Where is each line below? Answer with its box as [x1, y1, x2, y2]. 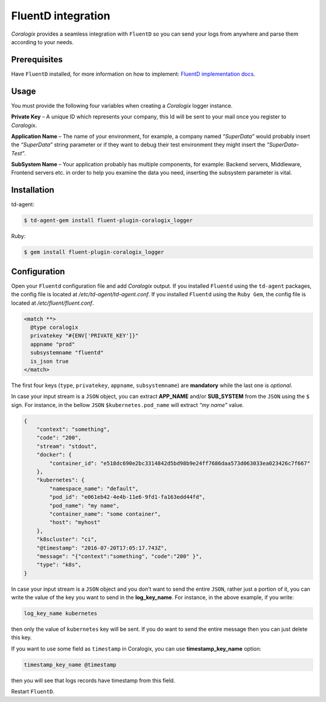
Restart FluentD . [11, 688, 54, 695]
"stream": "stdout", [36, 443, 98, 450]
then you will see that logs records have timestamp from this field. [11, 677, 175, 684]
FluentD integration [11, 9, 110, 22]
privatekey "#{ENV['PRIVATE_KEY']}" [30, 333, 139, 339]
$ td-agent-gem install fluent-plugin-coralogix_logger [24, 217, 193, 224]
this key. [11, 634, 33, 641]
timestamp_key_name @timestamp [24, 661, 117, 668]
